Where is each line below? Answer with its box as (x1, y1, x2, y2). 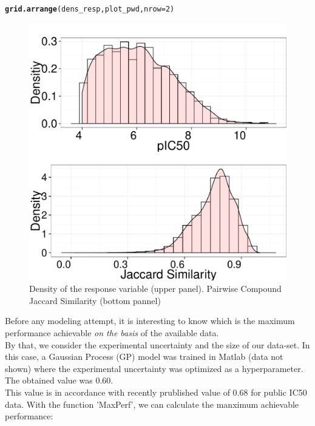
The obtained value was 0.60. (5, 374, 113, 387)
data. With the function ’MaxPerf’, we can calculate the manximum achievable (5, 397, 299, 410)
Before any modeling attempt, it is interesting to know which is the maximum (5, 314, 295, 327)
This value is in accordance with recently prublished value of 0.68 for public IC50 (5, 386, 307, 398)
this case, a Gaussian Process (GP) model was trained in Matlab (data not (5, 350, 283, 363)
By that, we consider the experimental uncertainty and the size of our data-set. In (5, 338, 310, 351)
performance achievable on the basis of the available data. (5, 326, 219, 339)
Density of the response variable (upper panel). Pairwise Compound (29, 282, 282, 295)
